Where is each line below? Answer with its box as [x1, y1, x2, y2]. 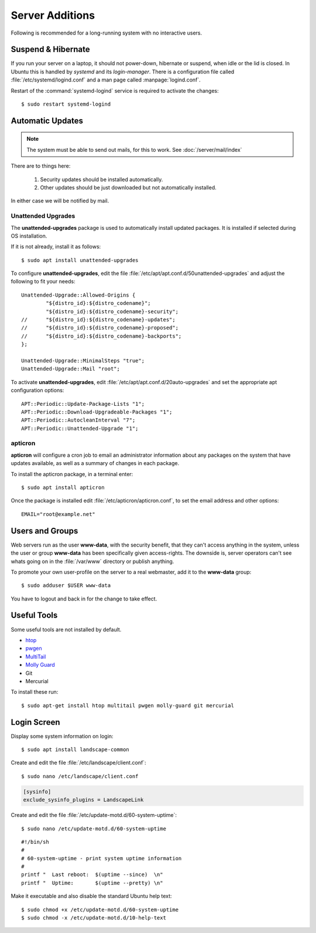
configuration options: [11, 387, 64, 394]
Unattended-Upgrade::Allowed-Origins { [21, 291, 136, 298]
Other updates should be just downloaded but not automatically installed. [40, 184, 217, 191]
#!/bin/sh [21, 839, 49, 845]
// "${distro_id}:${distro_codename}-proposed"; [21, 324, 178, 331]
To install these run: [11, 688, 59, 695]
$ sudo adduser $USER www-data [21, 582, 111, 589]
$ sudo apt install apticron [21, 484, 105, 491]
